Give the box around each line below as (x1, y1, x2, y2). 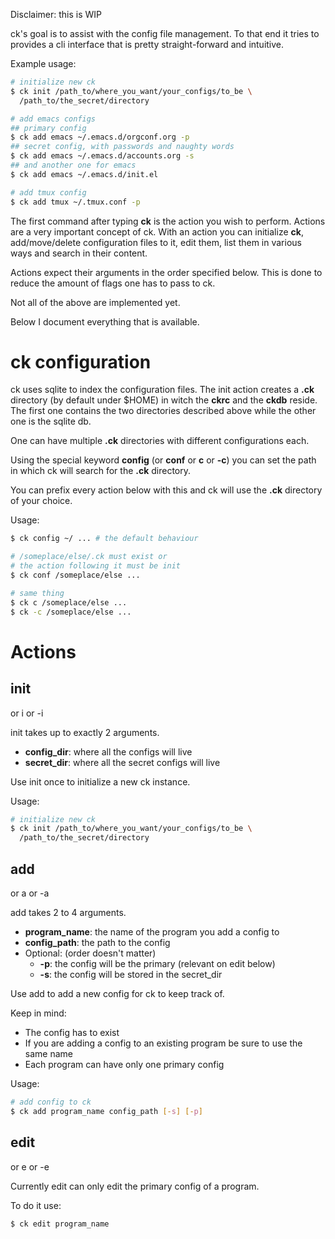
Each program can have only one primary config (24, 1059, 225, 1070)
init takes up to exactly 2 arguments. (10, 726, 160, 738)
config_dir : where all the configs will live (24, 745, 193, 758)
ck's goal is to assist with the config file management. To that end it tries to (10, 28, 320, 39)
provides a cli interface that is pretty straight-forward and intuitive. (10, 39, 285, 50)
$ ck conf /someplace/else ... (10, 570, 141, 581)
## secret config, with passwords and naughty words (10, 142, 235, 152)
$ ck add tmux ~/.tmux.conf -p (10, 197, 141, 207)
